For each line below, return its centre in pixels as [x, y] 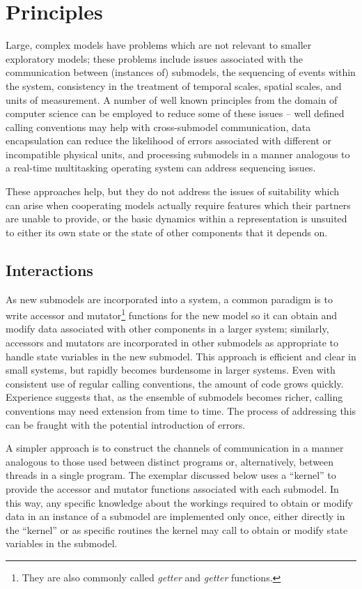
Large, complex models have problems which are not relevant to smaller [159, 45]
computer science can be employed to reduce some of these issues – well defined [175, 113]
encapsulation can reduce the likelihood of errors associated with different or [168, 140]
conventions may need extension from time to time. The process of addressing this [181, 411]
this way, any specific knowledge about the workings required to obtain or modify [179, 502]
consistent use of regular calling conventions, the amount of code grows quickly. [175, 383]
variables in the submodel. [62, 543]
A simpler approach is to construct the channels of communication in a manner [175, 448]
